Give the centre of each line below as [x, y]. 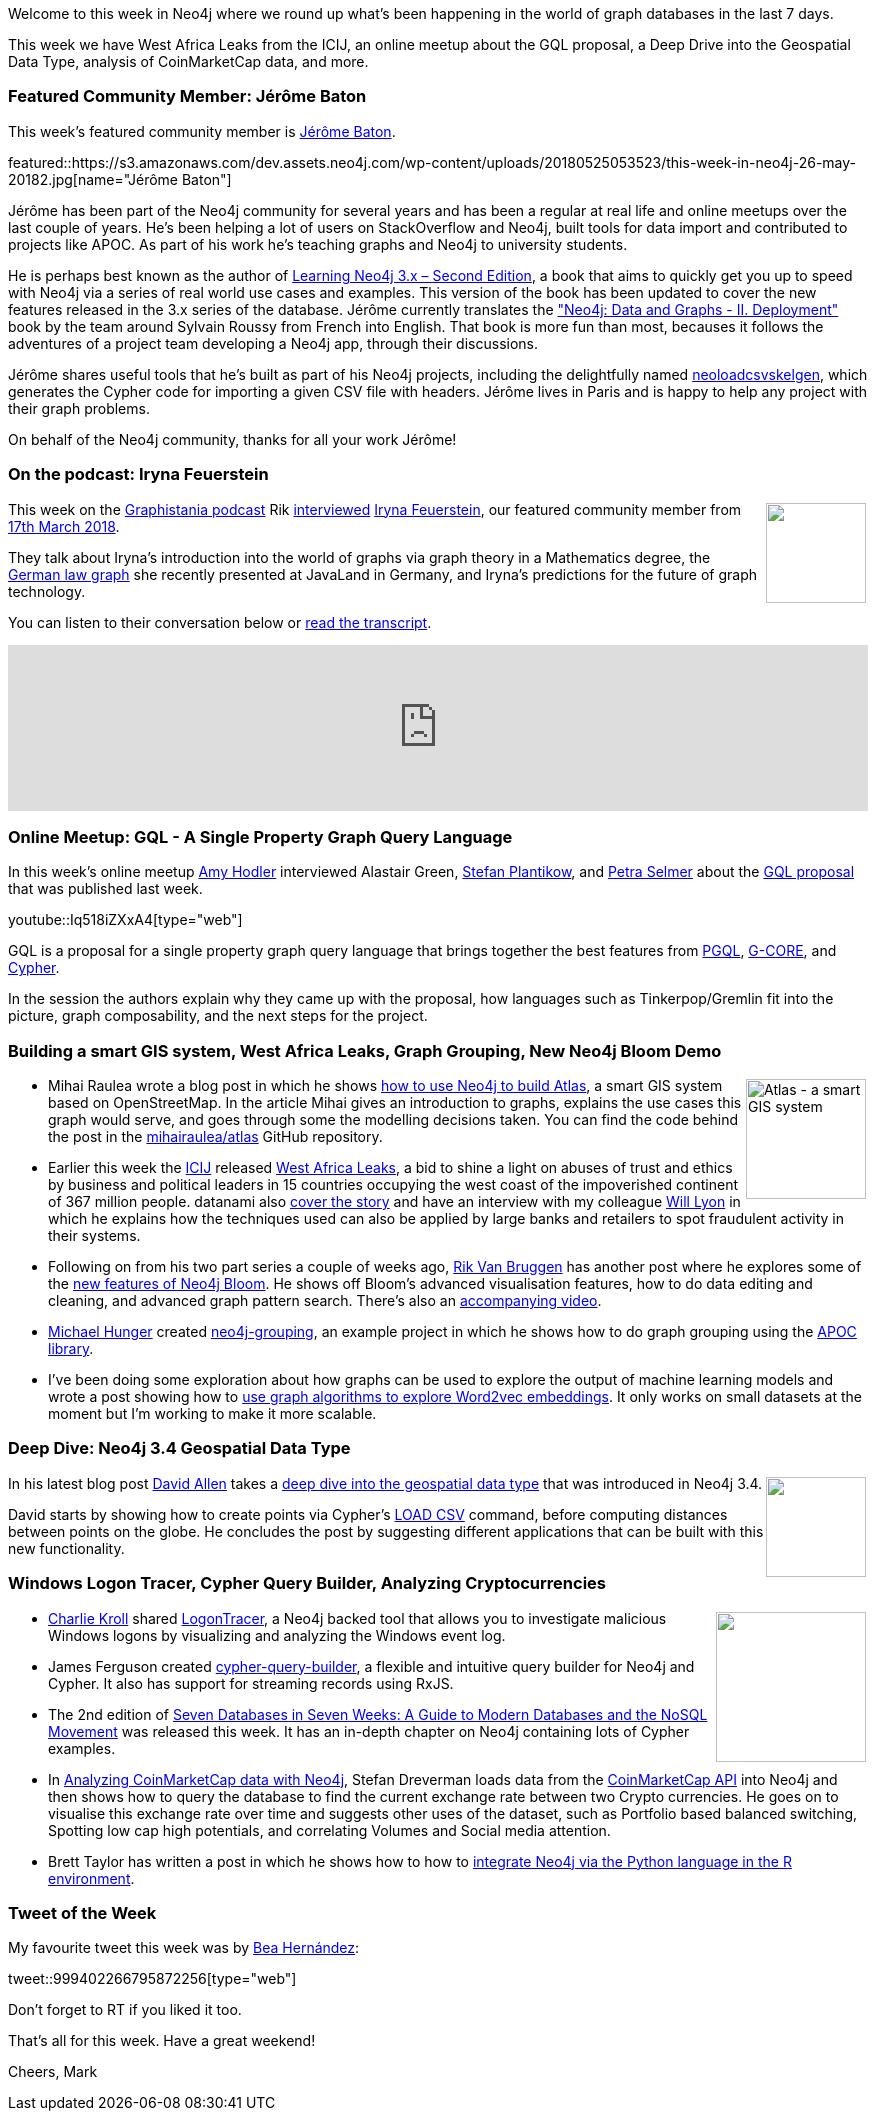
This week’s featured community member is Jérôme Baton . [202, 131]
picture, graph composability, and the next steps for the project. [218, 1016]
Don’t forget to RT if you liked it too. [125, 2010]
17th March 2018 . [64, 526]
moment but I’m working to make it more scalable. [212, 1413]
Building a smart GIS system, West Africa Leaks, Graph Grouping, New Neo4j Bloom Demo [365, 1050]
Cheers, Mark [53, 2072]
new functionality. [66, 1548]
